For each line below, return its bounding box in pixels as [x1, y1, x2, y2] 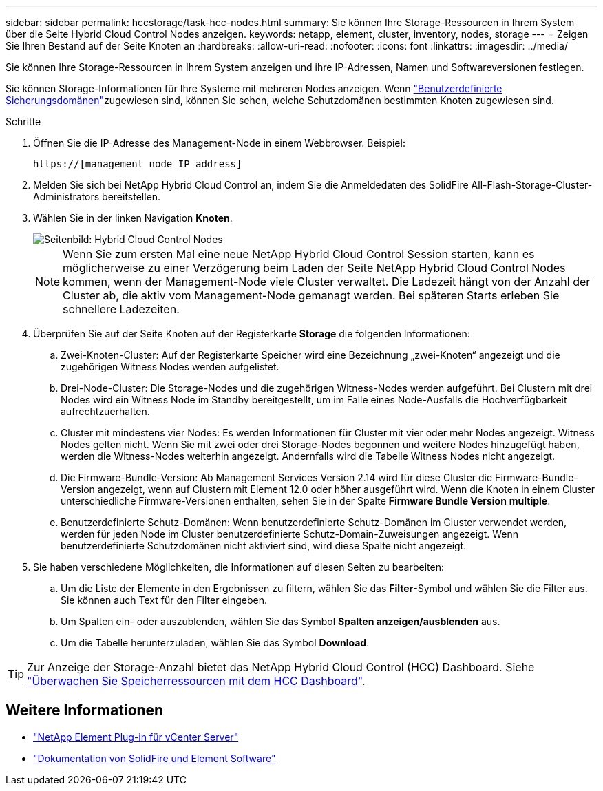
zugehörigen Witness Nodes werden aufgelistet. [61, 361, 279, 372]
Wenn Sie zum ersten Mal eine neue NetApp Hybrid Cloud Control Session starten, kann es [63, 247, 535, 261]
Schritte [6, 116, 41, 127]
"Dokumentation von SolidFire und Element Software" [33, 752, 276, 764]
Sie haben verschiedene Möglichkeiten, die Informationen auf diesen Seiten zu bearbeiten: [33, 561, 444, 573]
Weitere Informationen [6, 702, 164, 719]
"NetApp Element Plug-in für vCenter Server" [33, 730, 239, 743]
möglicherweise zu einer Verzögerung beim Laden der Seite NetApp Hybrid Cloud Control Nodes [63, 261, 566, 275]
